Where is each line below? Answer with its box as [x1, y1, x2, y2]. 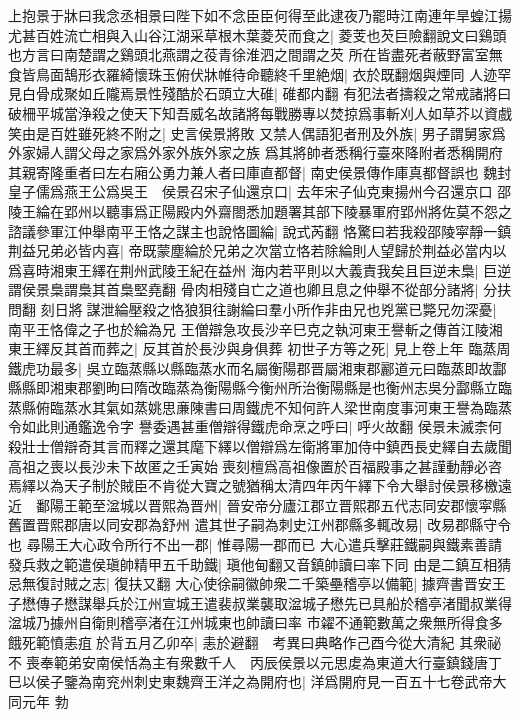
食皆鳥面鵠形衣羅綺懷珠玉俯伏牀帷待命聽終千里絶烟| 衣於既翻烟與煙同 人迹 [8, 63, 498, 84]
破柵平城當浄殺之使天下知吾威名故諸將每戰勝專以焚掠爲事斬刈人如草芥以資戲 [8, 102, 512, 123]
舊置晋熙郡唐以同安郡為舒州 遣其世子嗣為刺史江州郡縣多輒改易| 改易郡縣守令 [8, 514, 512, 535]
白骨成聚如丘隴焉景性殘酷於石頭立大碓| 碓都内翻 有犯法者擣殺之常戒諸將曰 [21, 83, 512, 104]
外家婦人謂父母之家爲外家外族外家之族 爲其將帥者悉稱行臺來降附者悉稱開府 [8, 142, 503, 163]
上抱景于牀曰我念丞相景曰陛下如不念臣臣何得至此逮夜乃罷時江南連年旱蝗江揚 [8, 5, 512, 25]
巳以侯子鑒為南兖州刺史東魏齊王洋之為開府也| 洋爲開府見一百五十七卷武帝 [8, 671, 493, 692]
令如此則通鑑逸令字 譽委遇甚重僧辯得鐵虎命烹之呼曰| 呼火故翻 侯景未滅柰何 [8, 416, 502, 437]
